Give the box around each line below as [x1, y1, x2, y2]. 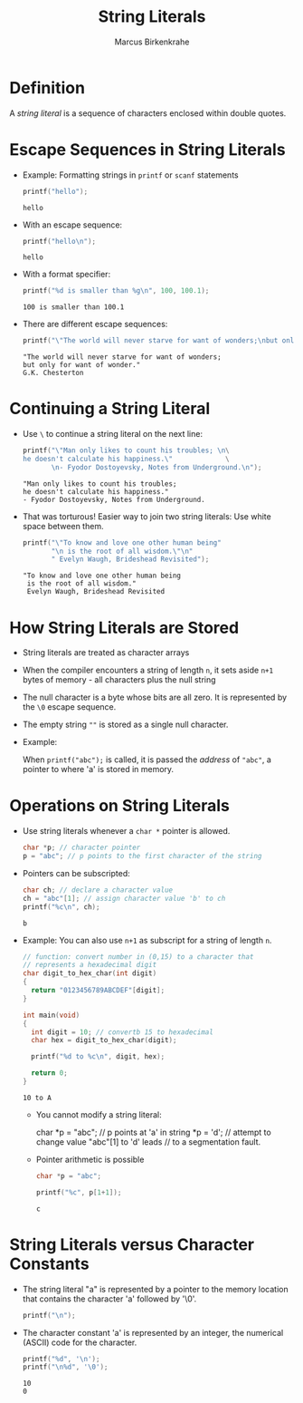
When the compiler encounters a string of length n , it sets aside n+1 [22, 664, 274, 676]
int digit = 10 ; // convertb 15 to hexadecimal [31, 1027, 214, 1037]
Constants [9, 1253, 90, 1274]
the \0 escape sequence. [22, 701, 117, 712]
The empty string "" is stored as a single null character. [22, 719, 229, 731]
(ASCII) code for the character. [22, 1337, 137, 1348]
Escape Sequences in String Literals [9, 139, 287, 160]
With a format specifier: [22, 269, 111, 280]
